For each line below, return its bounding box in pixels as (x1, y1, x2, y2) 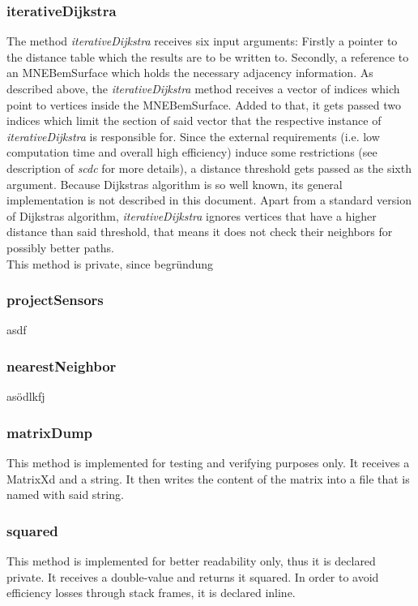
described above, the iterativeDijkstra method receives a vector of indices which (6, 80, 400, 97)
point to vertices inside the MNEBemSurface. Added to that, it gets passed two (6, 96, 401, 113)
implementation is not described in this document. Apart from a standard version (6, 191, 412, 208)
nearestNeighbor (6, 355, 117, 376)
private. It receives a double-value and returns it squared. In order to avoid (6, 568, 379, 585)
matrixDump (6, 422, 93, 442)
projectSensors (6, 290, 104, 310)
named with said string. (6, 486, 124, 503)
